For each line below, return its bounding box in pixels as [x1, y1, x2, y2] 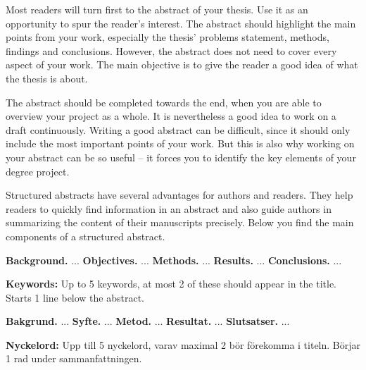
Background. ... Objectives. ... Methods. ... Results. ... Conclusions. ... [6, 252, 342, 267]
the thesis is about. [6, 70, 88, 85]
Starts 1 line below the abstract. [6, 290, 145, 304]
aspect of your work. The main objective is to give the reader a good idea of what [6, 57, 358, 72]
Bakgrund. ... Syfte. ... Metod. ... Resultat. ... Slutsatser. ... [6, 314, 290, 328]
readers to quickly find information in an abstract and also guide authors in [6, 201, 332, 216]
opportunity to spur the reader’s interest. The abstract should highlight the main [6, 16, 356, 30]
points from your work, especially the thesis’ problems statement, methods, [6, 30, 329, 44]
